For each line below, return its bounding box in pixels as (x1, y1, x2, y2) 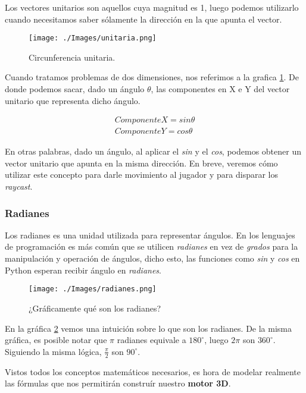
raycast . (5, 180, 33, 193)
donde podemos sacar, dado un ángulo (5, 83, 145, 95)
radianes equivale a (117, 334, 186, 346)
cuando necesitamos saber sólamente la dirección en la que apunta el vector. (5, 12, 282, 25)
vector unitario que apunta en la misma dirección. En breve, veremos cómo (5, 156, 278, 169)
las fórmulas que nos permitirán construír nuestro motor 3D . (5, 377, 231, 389)
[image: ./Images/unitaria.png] (29, 34, 157, 43)
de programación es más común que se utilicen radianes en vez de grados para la (5, 240, 298, 253)
